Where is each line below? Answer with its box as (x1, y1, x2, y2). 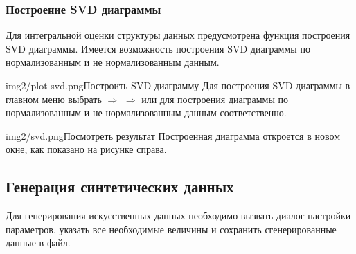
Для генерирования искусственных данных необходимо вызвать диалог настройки (6, 208, 351, 223)
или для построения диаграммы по (141, 91, 288, 106)
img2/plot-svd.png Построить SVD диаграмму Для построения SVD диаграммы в (6, 78, 350, 92)
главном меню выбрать (6, 91, 102, 106)
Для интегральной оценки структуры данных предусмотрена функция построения (6, 28, 350, 42)
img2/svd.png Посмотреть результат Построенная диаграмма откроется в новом (6, 128, 341, 143)
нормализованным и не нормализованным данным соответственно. (6, 105, 287, 120)
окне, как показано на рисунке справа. (6, 142, 167, 156)
